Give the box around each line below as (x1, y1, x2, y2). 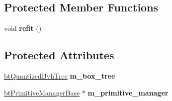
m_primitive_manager (87, 87, 169, 98)
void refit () (4, 23, 42, 33)
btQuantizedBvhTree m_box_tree (4, 71, 115, 81)
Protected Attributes (4, 47, 114, 63)
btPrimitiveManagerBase (4, 87, 80, 98)
